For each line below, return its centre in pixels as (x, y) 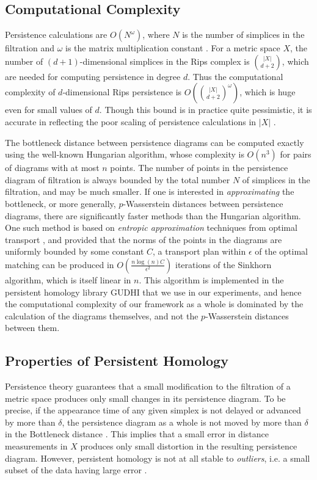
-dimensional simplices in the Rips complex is (165, 61)
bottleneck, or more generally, (60, 203)
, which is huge (268, 92)
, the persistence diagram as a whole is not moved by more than (182, 422)
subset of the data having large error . (76, 470)
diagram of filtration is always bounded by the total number (118, 179)
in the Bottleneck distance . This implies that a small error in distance (137, 434)
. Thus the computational (235, 76)
